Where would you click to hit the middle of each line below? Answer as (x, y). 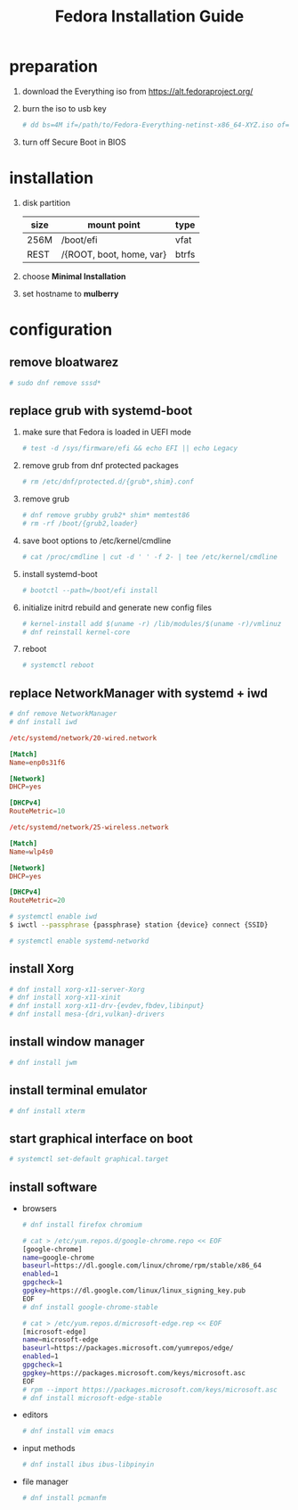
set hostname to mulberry (70, 293)
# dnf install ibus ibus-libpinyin (88, 1465)
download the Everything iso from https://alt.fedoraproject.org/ (137, 91)
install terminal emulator (78, 1090)
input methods (48, 1448)
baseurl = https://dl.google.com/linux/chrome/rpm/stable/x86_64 (142, 1266)
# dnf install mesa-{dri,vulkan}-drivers (87, 1014)
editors (35, 1415)
